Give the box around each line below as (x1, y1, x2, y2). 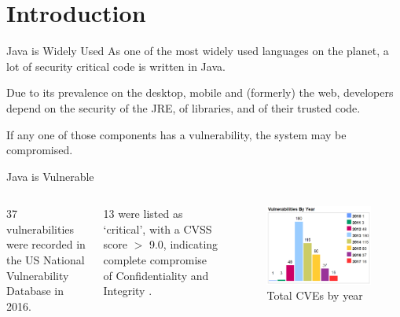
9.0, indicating (149, 236, 218, 252)
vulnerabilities (6, 220, 75, 237)
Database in (6, 282, 64, 299)
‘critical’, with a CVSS (103, 220, 212, 237)
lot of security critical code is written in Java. (6, 57, 226, 74)
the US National (6, 252, 85, 268)
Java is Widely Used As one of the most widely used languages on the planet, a (6, 42, 389, 59)
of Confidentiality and (103, 267, 209, 283)
